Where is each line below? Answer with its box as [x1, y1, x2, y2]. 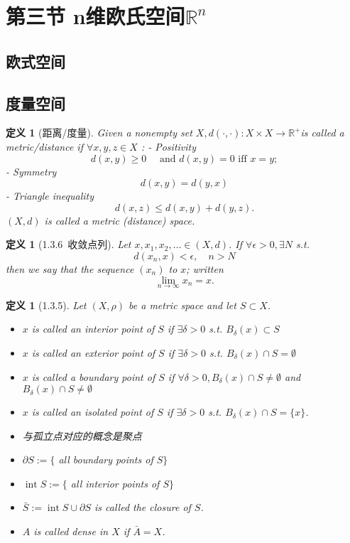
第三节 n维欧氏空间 [6, 1, 185, 31]
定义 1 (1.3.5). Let [6, 297, 87, 312]
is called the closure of [94, 500, 191, 515]
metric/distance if [6, 139, 83, 154]
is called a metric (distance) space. [44, 213, 195, 227]
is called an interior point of [31, 321, 155, 336]
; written [186, 261, 224, 276]
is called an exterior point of [31, 345, 155, 360]
